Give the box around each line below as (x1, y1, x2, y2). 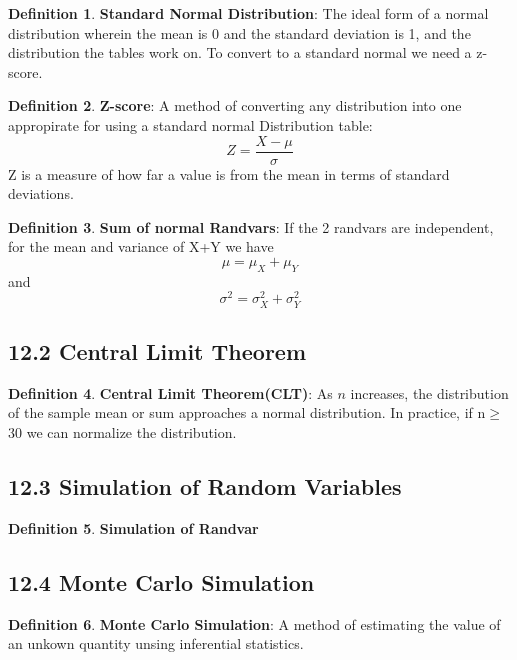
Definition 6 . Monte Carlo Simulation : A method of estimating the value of (8, 613, 501, 634)
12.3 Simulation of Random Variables (8, 471, 402, 501)
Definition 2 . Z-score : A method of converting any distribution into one (8, 95, 462, 116)
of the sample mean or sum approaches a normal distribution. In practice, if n (8, 402, 486, 423)
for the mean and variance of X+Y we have (8, 236, 274, 257)
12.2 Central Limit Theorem (8, 336, 307, 367)
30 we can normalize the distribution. (8, 422, 237, 443)
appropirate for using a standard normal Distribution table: (8, 114, 373, 135)
